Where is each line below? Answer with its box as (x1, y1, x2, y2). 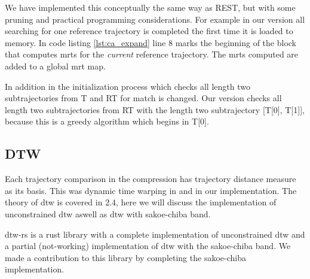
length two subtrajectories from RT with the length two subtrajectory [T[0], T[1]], (5, 103, 305, 116)
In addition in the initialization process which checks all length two (5, 80, 250, 92)
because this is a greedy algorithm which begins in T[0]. (5, 115, 209, 128)
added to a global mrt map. (5, 59, 106, 72)
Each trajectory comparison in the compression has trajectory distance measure (5, 172, 296, 185)
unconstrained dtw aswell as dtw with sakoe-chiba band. (5, 207, 211, 220)
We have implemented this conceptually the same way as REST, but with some (5, 1, 296, 13)
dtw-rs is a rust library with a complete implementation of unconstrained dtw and (5, 228, 305, 240)
